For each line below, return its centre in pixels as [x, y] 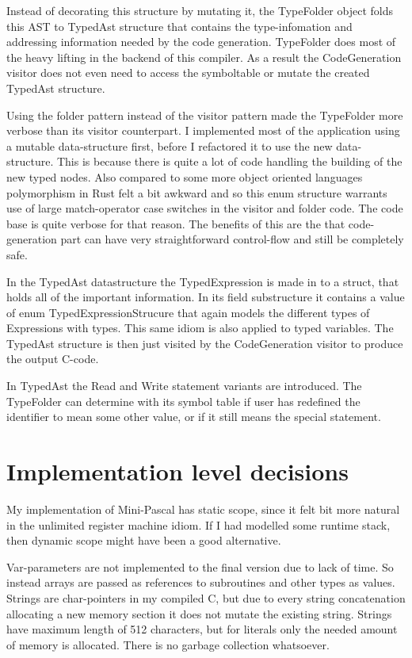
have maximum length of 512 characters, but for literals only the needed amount [202, 629]
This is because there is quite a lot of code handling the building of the [229, 161]
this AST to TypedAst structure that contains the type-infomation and [179, 26]
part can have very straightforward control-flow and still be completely [232, 239]
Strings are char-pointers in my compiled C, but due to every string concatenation [206, 597]
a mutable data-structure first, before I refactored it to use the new [170, 145]
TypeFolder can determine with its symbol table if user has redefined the [183, 401]
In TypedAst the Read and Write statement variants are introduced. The [184, 386]
